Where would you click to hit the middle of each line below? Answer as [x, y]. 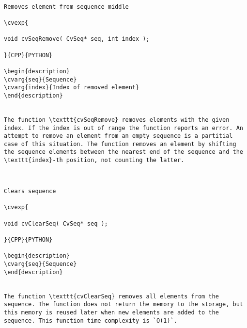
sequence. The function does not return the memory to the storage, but [123, 304]
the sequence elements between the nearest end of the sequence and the [123, 152]
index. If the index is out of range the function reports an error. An [123, 128]
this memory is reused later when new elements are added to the [111, 312]
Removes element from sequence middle [66, 7]
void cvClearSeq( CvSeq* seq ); [56, 223]
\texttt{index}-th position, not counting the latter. [94, 160]
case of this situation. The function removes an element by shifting [120, 144]
